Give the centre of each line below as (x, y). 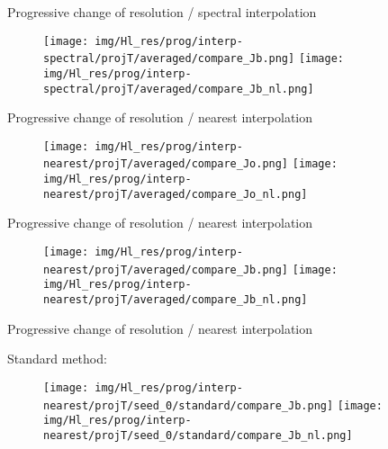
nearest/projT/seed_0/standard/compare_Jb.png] (189, 405)
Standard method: (57, 359)
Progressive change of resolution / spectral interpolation (162, 12)
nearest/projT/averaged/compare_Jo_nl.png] (176, 194)
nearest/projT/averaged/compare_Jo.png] (166, 164)
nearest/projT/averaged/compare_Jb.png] (166, 269)
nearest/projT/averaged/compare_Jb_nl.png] (176, 300)
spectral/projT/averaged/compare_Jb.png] (169, 59)
